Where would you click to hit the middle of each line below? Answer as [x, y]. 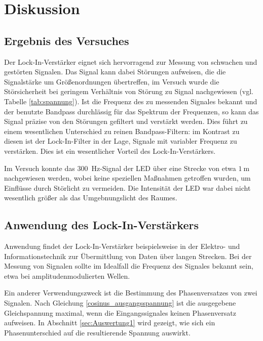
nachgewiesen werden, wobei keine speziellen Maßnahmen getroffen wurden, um [127, 178]
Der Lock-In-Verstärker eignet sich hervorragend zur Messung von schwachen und [131, 61]
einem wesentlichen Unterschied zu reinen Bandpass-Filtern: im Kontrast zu [122, 131]
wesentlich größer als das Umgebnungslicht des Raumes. [91, 198]
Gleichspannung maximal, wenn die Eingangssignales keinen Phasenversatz [120, 312]
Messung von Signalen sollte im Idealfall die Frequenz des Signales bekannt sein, [129, 266]
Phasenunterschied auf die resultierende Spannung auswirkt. [97, 332]
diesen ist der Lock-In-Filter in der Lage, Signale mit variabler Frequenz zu [121, 141]
